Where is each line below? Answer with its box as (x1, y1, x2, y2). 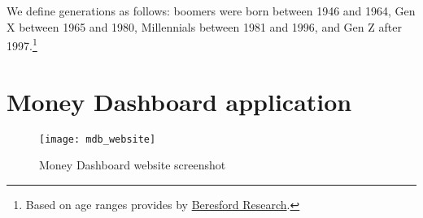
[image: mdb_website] (39, 133, 156, 145)
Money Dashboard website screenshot (39, 156, 226, 173)
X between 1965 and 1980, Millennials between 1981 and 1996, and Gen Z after (7, 18, 402, 35)
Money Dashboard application (7, 84, 352, 118)
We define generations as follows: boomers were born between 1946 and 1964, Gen (7, 2, 416, 19)
